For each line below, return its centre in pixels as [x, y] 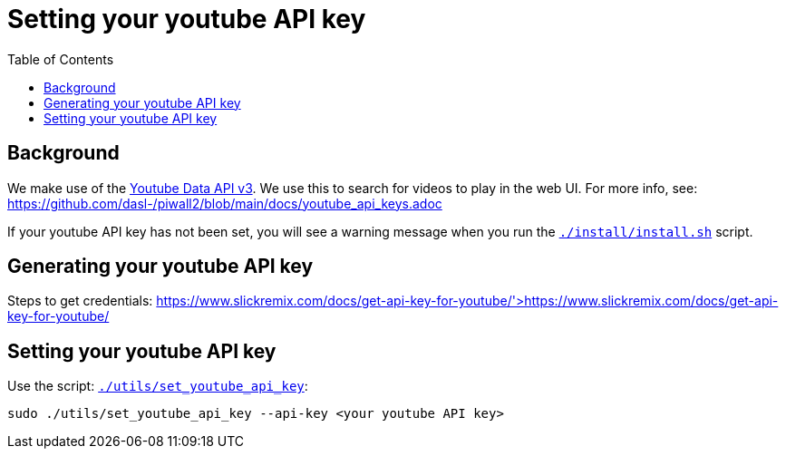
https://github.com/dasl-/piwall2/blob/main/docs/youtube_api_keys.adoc [225, 203]
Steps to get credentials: [80, 301]
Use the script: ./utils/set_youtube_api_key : [158, 386]
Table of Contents [61, 59]
